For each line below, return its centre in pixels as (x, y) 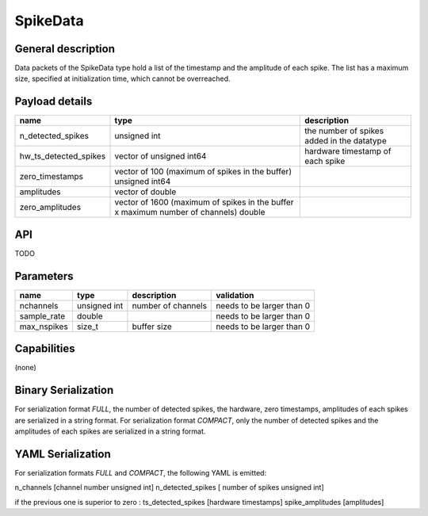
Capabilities (45, 349)
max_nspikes (44, 327)
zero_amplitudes (50, 208)
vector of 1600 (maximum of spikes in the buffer (204, 202)
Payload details (53, 102)
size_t (88, 327)
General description (65, 49)
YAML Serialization (63, 454)
